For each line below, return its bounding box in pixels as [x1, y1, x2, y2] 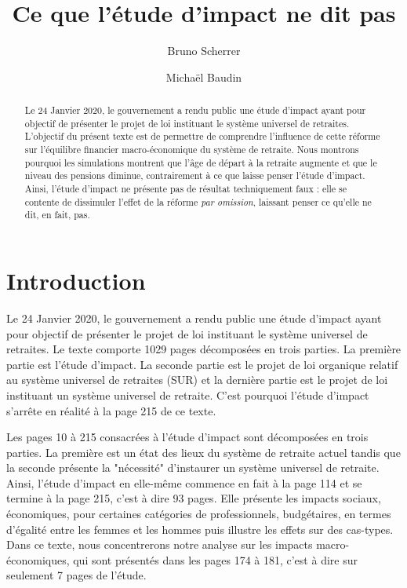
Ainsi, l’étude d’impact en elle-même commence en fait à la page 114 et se [6, 474, 362, 491]
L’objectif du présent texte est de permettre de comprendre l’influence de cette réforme [24, 130, 380, 143]
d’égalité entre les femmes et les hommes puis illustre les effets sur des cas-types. [6, 520, 394, 537]
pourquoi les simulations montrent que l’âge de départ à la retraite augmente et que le [24, 155, 377, 169]
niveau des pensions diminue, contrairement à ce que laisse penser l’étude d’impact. [24, 169, 365, 182]
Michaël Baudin [165, 68, 242, 85]
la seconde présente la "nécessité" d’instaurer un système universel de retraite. [6, 459, 380, 476]
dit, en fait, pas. [24, 208, 90, 221]
